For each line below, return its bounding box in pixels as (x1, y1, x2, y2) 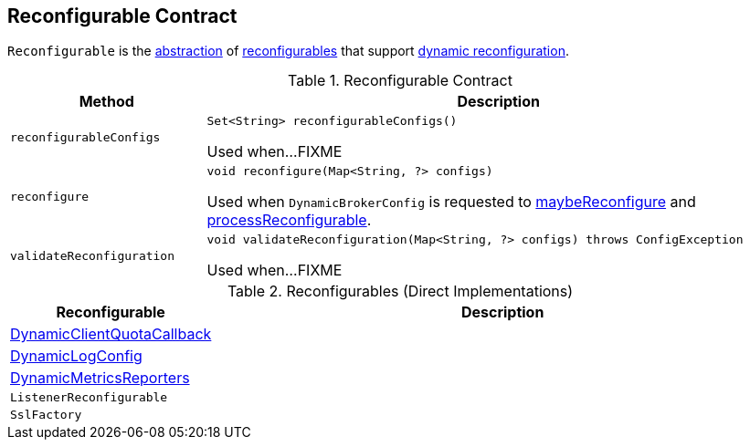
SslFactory (10, 408, 82, 422)
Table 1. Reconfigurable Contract (288, 71, 512, 90)
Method (79, 92, 134, 111)
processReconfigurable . (206, 211, 372, 230)
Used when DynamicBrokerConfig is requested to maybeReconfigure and (206, 192, 696, 212)
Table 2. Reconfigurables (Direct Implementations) (227, 282, 574, 301)
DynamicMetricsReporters (10, 369, 190, 388)
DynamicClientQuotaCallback (10, 325, 212, 344)
